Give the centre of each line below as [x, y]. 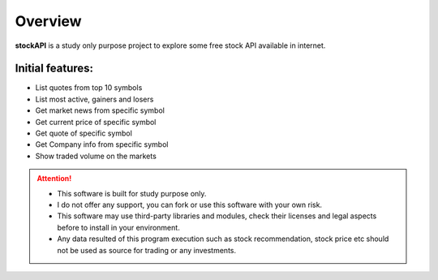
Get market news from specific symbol [100, 110]
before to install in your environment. [118, 227]
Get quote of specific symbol [84, 133]
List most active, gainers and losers [94, 99]
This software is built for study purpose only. [132, 193]
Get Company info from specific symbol [102, 144]
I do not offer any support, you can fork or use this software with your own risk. [190, 205]
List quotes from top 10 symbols [89, 88]
